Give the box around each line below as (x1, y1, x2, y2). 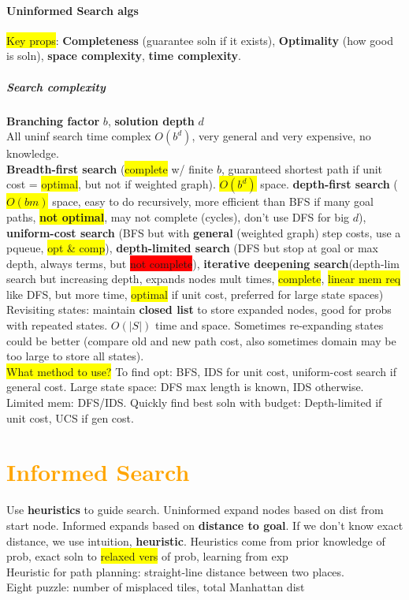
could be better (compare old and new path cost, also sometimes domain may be (6, 332, 396, 348)
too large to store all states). (6, 348, 144, 364)
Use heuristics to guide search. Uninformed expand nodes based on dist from (6, 501, 384, 518)
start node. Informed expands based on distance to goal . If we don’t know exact (6, 516, 403, 533)
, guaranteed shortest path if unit (221, 160, 383, 177)
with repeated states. (6, 317, 108, 334)
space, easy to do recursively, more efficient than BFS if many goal (52, 193, 374, 210)
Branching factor (6, 112, 100, 129)
